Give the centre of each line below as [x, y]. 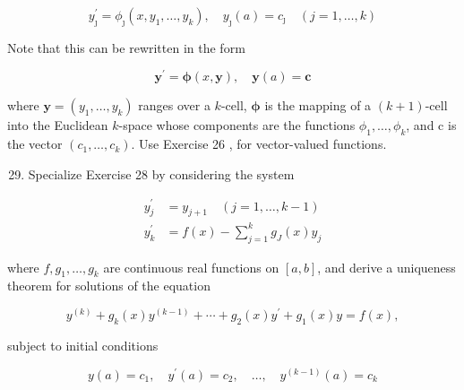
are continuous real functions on [191, 267]
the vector [35, 144]
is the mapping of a [318, 105]
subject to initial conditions [83, 345]
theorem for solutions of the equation [109, 286]
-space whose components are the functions [237, 125]
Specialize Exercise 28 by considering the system [161, 173]
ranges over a [174, 105]
